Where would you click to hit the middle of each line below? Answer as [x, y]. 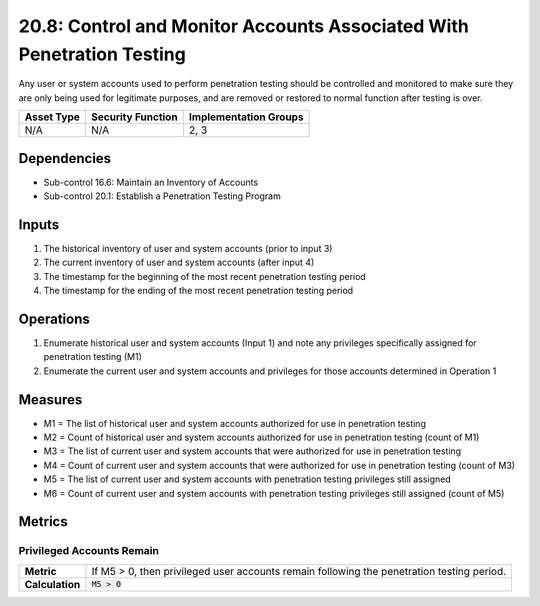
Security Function [135, 117]
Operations [54, 318]
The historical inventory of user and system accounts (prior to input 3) [188, 248]
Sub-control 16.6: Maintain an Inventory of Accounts [151, 182]
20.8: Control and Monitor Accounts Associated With [243, 26]
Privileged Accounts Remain [89, 551]
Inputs [39, 224]
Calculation [52, 584]
